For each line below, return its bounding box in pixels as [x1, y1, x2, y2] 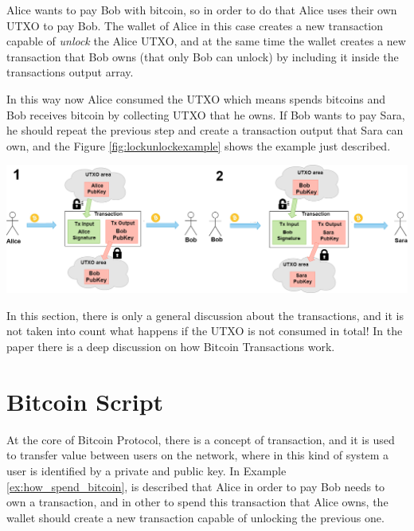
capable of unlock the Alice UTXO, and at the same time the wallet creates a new [6, 33, 406, 49]
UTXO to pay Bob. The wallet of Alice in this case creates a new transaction [6, 17, 384, 33]
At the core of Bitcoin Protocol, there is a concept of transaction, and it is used [6, 431, 395, 447]
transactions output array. [6, 64, 134, 80]
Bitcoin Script [6, 385, 164, 417]
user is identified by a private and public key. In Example [6, 462, 287, 478]
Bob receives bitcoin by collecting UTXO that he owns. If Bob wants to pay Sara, [6, 106, 405, 123]
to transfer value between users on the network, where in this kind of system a [6, 447, 389, 463]
